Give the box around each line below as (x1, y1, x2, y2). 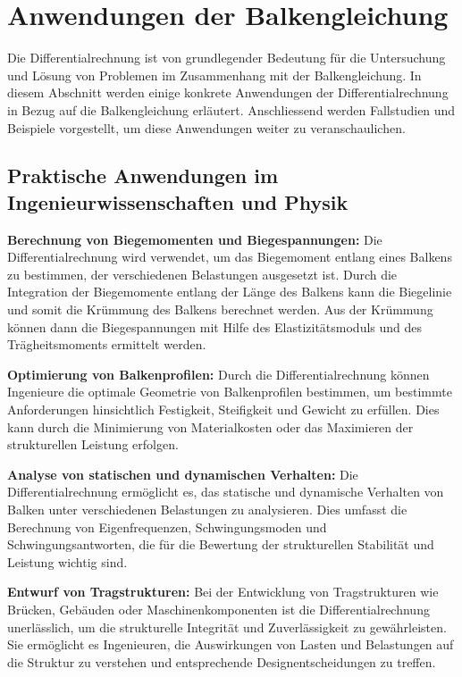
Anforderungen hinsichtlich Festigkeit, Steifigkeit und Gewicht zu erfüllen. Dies (7, 400, 440, 419)
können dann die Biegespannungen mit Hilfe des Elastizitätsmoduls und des (7, 317, 423, 336)
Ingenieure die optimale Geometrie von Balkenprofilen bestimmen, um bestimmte (7, 382, 452, 401)
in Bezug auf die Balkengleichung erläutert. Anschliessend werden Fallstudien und (7, 100, 456, 119)
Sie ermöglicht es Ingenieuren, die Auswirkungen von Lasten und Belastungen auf (7, 635, 454, 654)
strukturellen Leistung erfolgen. (7, 435, 179, 454)
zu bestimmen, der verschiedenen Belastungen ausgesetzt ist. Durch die (7, 264, 398, 283)
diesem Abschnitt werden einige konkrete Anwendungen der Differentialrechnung (7, 83, 449, 102)
